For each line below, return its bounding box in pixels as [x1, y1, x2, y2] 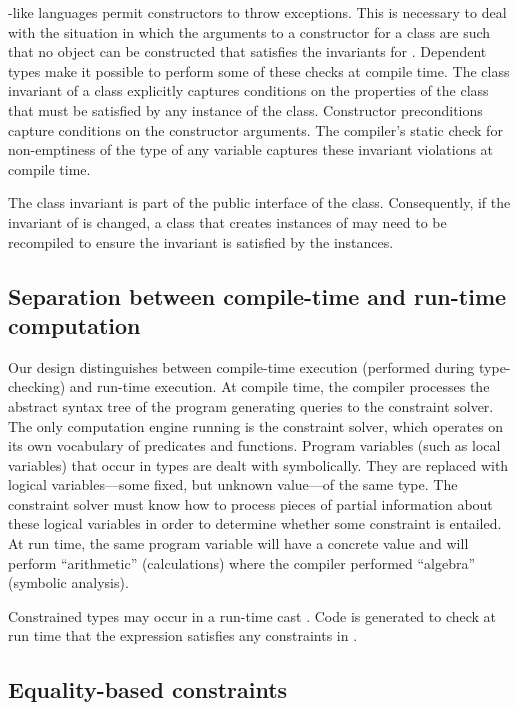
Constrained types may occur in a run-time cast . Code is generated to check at [8, 605, 497, 626]
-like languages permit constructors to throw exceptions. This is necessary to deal [8, 2, 507, 22]
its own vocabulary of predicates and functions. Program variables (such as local [8, 435, 501, 456]
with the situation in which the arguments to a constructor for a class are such [8, 21, 491, 42]
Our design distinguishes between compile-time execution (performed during [8, 356, 475, 377]
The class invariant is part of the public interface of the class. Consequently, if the [8, 192, 511, 213]
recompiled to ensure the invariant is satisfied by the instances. [8, 231, 394, 252]
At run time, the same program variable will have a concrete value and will [8, 533, 469, 554]
